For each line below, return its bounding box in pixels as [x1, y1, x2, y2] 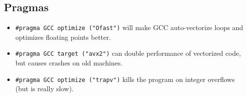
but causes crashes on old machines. [15, 58, 123, 68]
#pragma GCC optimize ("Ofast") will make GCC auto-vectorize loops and [15, 22, 244, 32]
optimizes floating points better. [15, 32, 111, 42]
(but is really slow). [15, 83, 74, 94]
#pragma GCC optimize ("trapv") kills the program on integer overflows [15, 74, 235, 84]
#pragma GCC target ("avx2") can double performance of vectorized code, [15, 48, 241, 58]
